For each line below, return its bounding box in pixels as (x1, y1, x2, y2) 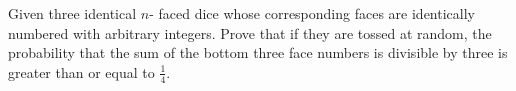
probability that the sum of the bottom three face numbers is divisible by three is (8, 42, 508, 63)
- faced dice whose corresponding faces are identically (149, 3, 475, 23)
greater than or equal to (8, 61, 155, 82)
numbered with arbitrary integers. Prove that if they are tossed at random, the (8, 22, 492, 43)
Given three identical (8, 3, 137, 23)
